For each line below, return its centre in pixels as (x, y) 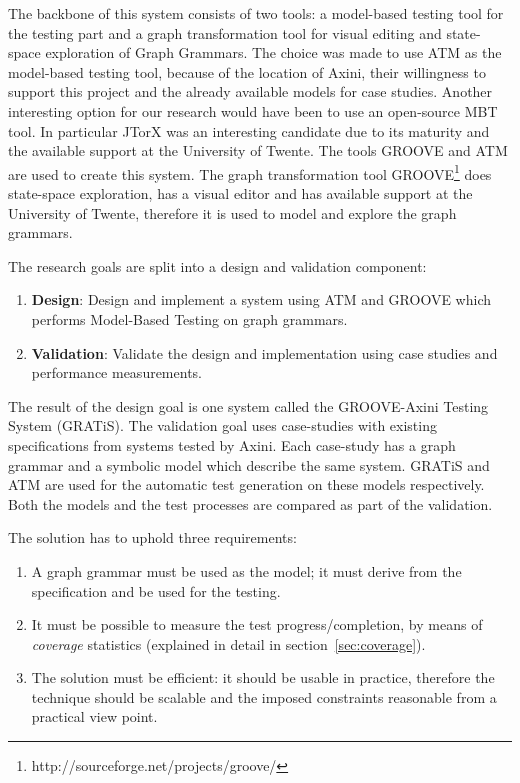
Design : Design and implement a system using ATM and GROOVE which (261, 299)
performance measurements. (116, 372)
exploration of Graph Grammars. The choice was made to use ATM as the (273, 52)
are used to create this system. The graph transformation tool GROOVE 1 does (250, 172)
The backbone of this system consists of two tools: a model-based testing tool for (256, 13)
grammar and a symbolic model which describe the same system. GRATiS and (249, 464)
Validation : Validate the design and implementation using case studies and (264, 352)
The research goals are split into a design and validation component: (217, 265)
